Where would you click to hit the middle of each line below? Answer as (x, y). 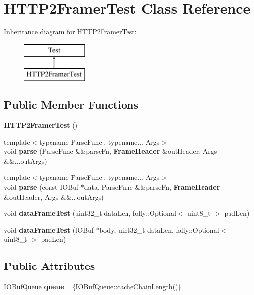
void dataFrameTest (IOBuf (49, 229)
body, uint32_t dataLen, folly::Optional (159, 229)
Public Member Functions (71, 104)
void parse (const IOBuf (41, 187)
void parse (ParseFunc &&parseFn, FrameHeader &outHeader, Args (111, 151)
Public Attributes (50, 266)
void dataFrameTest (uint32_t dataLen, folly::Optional (90, 213)
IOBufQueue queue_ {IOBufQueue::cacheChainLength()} (93, 286)
